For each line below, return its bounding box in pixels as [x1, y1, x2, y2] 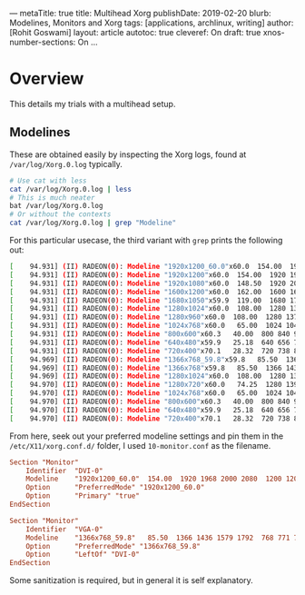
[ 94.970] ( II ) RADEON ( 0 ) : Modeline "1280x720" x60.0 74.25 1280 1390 [9, 381, 302, 390]
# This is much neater [9, 193, 95, 203]
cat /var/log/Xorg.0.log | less [9, 184, 132, 193]
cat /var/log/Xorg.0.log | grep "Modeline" [9, 218, 177, 228]
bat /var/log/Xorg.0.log [9, 202, 103, 211]
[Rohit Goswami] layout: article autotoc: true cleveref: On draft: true [9, 27, 261, 37]
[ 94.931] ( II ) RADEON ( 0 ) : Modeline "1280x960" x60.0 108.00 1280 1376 [9, 312, 302, 322]
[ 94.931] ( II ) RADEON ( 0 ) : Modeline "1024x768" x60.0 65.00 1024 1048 [9, 322, 302, 331]
